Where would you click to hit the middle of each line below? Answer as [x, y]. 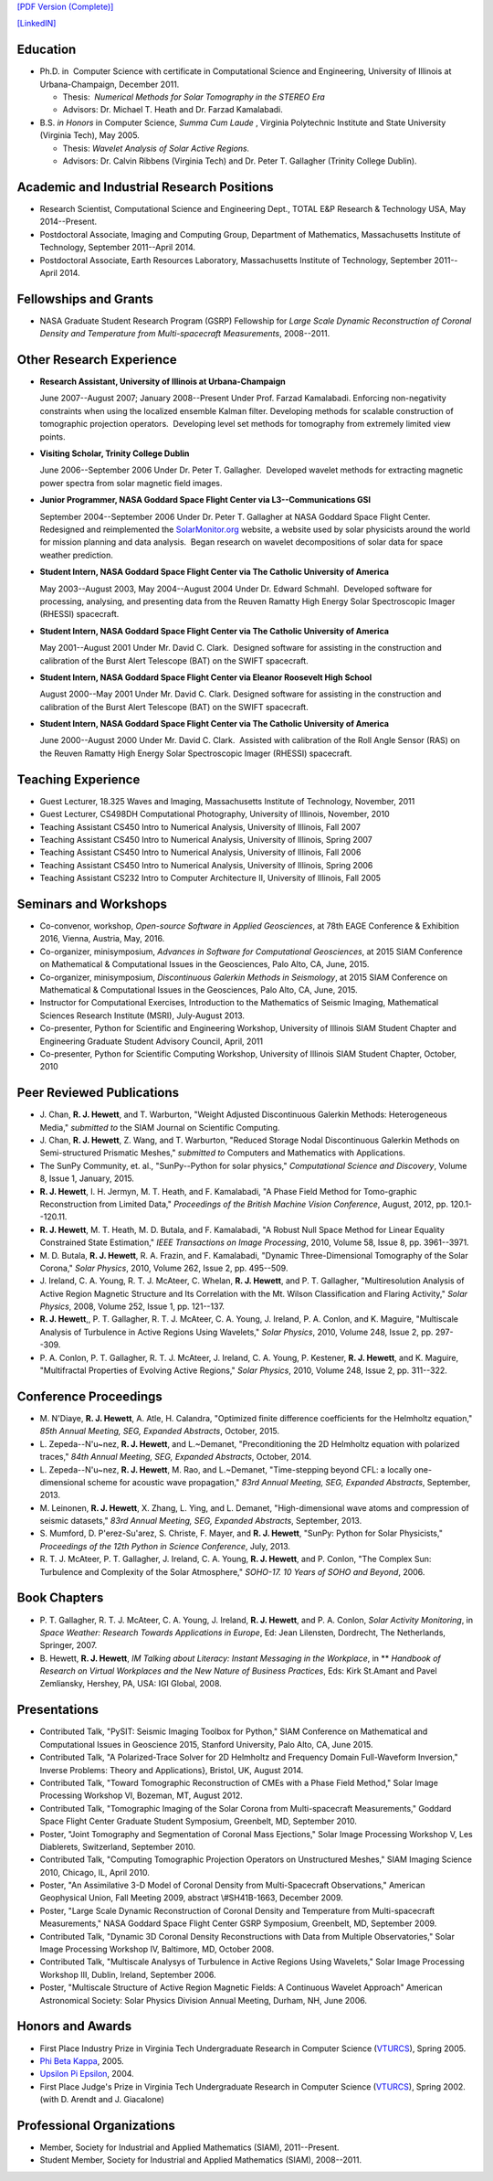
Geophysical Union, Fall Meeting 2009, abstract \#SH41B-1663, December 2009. [192, 1898]
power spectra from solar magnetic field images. [131, 483]
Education [47, 50]
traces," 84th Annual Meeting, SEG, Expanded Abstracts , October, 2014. [176, 1457]
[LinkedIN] [37, 24]
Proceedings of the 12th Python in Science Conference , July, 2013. [165, 1546]
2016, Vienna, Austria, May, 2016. [102, 939]
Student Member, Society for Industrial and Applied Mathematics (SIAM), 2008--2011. [201, 2160]
